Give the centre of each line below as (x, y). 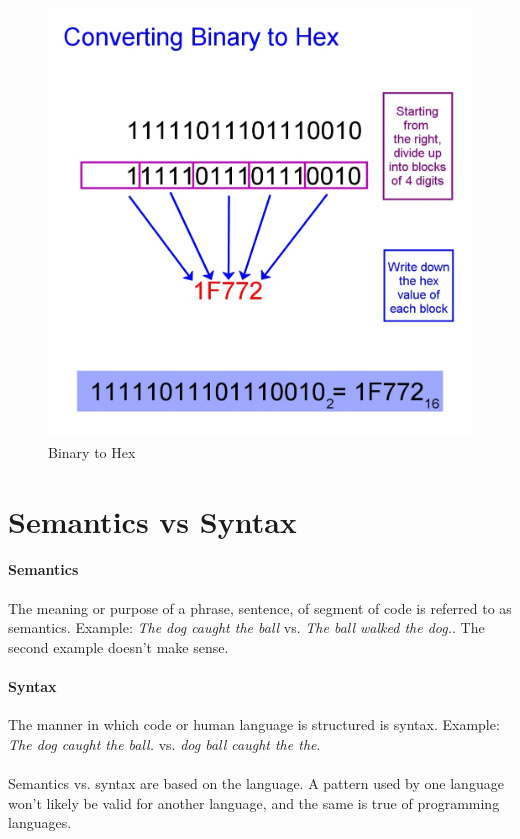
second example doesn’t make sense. (118, 646)
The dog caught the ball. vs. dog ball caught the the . (164, 743)
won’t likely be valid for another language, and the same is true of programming (254, 802)
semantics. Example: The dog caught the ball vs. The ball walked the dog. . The (246, 627)
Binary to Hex (92, 451)
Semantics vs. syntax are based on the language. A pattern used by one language (256, 783)
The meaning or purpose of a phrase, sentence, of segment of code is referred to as (260, 607)
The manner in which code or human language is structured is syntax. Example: (254, 724)
